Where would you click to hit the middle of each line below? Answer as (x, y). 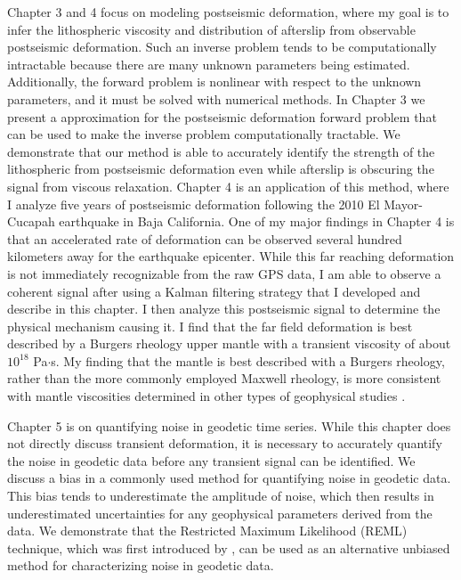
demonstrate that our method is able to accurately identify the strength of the (221, 151)
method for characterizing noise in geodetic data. (141, 565)
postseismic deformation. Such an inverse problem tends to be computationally (222, 47)
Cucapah (31, 221)
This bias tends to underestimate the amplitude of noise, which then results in (221, 496)
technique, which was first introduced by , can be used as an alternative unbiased (229, 547)
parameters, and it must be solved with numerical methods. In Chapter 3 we (216, 98)
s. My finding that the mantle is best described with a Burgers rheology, (248, 360)
